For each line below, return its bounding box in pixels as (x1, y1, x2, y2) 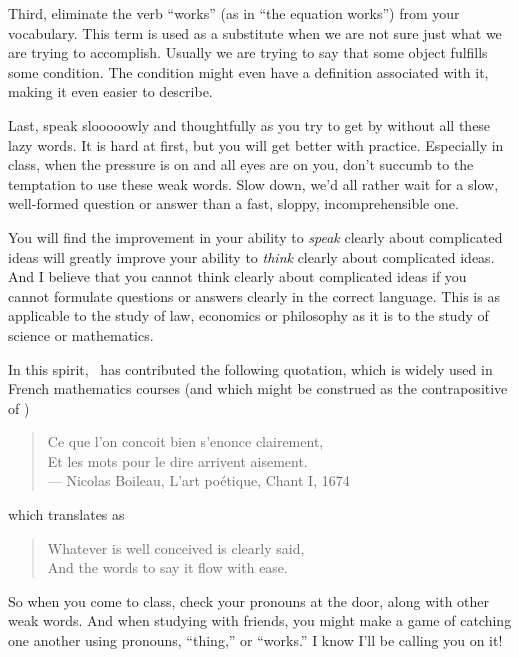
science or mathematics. (8, 324, 154, 345)
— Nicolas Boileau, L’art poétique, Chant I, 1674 (47, 470, 350, 491)
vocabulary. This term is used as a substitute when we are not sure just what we (8, 22, 502, 43)
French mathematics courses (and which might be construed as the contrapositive (8, 378, 508, 399)
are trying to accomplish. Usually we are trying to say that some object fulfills (8, 42, 488, 63)
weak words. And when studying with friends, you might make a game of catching (8, 610, 512, 631)
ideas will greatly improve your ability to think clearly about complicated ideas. (8, 246, 495, 267)
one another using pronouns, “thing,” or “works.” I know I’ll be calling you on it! (8, 630, 503, 651)
